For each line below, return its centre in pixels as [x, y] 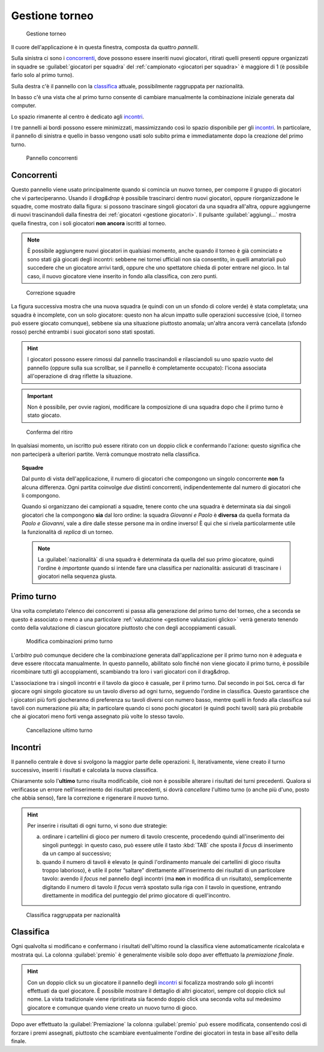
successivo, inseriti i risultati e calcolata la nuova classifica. [85, 770]
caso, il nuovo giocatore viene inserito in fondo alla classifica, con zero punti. [123, 276]
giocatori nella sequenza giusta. [77, 576]
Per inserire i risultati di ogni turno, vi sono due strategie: [97, 825]
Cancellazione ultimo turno [59, 730]
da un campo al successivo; [77, 854]
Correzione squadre [51, 293]
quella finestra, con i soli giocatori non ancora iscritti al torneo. [89, 223]
